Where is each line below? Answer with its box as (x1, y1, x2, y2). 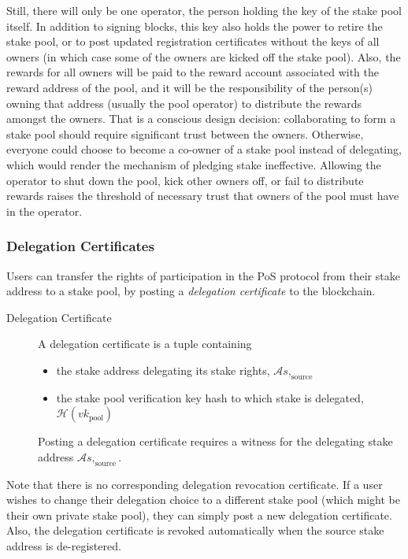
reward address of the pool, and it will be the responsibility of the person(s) (6, 79, 373, 95)
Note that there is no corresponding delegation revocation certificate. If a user (6, 476, 383, 492)
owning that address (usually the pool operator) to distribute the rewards (6, 94, 362, 111)
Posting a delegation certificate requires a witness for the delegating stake (38, 433, 393, 450)
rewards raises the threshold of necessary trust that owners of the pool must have (6, 187, 399, 204)
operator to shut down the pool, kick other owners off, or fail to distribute (6, 172, 364, 188)
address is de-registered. (6, 538, 121, 554)
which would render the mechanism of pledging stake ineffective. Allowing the (6, 156, 381, 172)
